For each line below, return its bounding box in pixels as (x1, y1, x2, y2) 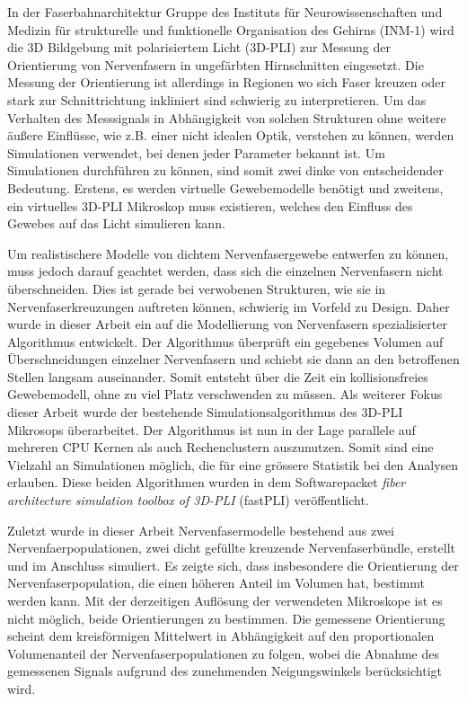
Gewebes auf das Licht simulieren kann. (7, 214, 225, 233)
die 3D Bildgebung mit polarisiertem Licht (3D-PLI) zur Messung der (7, 38, 391, 57)
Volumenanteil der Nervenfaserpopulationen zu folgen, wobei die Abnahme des (7, 643, 439, 662)
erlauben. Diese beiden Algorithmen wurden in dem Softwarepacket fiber (7, 473, 406, 492)
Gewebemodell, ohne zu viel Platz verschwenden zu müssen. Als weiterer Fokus (7, 385, 443, 404)
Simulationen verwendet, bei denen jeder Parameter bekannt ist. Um (7, 143, 385, 162)
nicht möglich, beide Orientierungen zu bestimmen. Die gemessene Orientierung (7, 608, 445, 627)
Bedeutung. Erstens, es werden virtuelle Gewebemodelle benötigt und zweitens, (7, 178, 444, 197)
